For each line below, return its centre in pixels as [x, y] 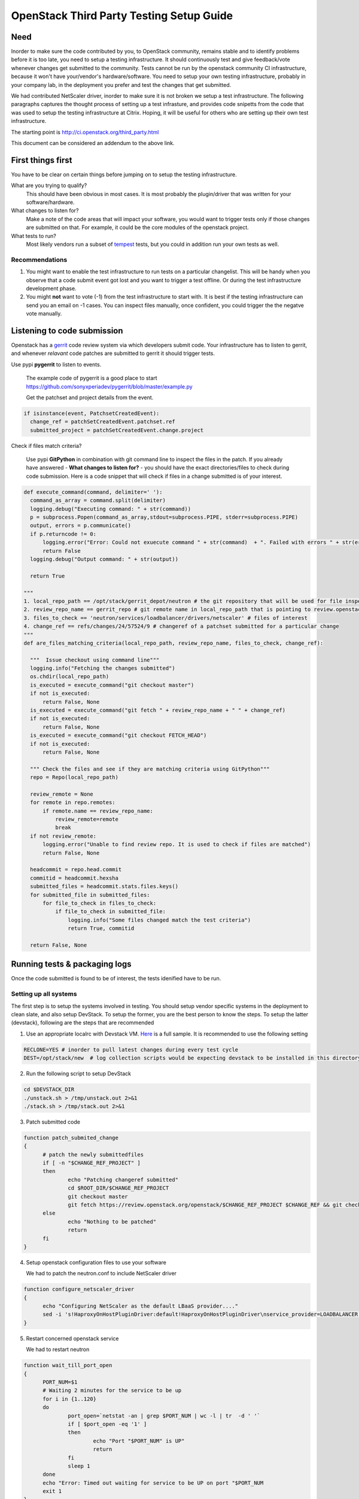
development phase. [51, 288]
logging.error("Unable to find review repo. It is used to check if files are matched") [177, 845]
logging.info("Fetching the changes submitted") [103, 668]
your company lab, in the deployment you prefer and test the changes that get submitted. [121, 85]
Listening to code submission [67, 331]
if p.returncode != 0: [63, 534]
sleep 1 [79, 1466]
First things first [42, 160]
